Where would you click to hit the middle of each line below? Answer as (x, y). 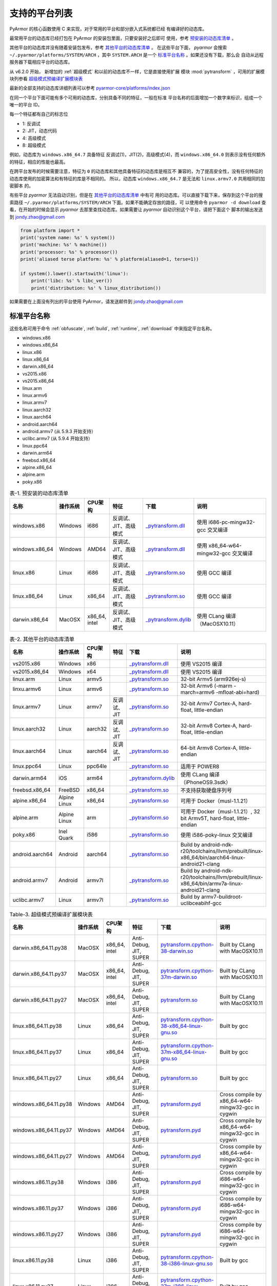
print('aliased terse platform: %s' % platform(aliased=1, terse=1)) (110, 259)
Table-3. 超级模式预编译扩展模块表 (51, 915)
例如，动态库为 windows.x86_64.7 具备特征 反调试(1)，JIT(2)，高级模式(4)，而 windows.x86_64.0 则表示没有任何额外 (138, 155)
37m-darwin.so (179, 977)
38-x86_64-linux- (182, 1026)
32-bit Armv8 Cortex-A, (209, 725)
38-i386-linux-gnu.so (187, 1264)
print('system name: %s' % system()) (68, 237)
